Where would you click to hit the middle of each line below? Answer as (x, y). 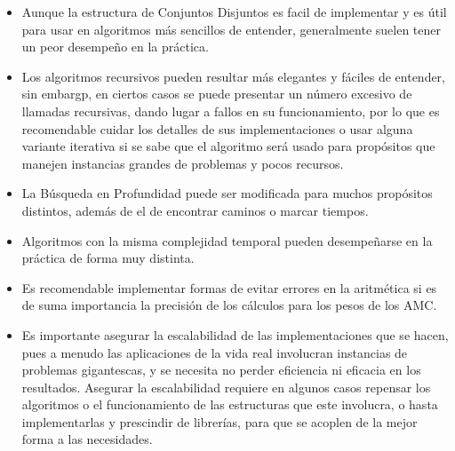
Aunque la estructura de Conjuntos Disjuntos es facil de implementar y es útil (234, 12)
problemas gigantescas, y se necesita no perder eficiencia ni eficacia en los (221, 370)
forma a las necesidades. (87, 439)
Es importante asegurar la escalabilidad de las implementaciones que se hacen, (235, 334)
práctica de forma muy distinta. (108, 258)
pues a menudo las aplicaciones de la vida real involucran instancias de (215, 352)
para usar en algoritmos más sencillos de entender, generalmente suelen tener (231, 29)
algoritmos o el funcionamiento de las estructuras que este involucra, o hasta (230, 404)
